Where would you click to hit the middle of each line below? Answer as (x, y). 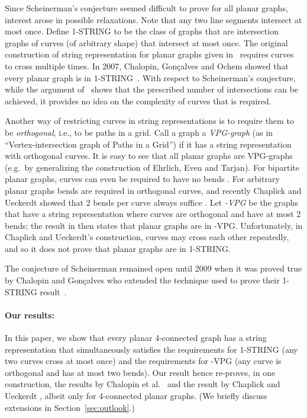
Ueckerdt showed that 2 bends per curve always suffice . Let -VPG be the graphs (152, 202)
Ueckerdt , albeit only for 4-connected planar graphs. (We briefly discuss (136, 396)
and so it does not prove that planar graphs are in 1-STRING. (118, 248)
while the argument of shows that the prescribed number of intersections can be (152, 89)
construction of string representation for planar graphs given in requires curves (149, 54)
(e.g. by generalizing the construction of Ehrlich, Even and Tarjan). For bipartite (152, 167)
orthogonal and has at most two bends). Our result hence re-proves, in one (140, 372)
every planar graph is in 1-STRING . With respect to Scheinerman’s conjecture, (150, 77)
